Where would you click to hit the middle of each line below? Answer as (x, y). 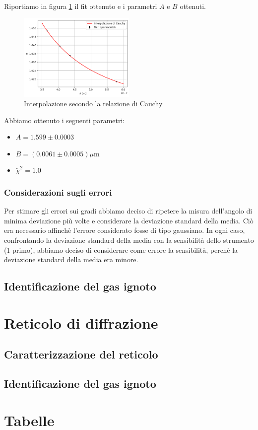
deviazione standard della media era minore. (71, 259)
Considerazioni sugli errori (58, 192)
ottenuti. (193, 6)
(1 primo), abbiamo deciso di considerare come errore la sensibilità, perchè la (121, 250)
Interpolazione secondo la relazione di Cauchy (93, 104)
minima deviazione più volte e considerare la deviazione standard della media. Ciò (129, 220)
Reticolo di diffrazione (81, 322)
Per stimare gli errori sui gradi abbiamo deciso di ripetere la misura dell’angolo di (128, 211)
